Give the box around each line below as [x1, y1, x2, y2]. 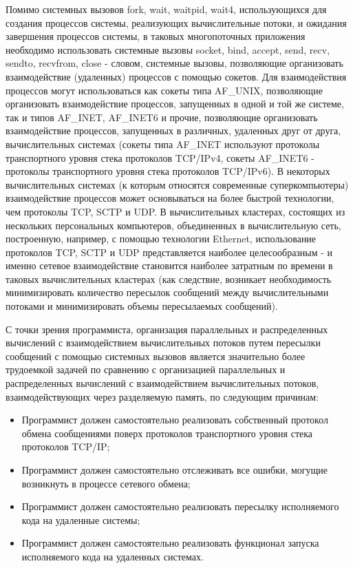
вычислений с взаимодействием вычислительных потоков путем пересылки [6, 335, 321, 350]
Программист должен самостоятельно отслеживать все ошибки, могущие [21, 463, 328, 476]
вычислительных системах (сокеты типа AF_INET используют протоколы [6, 136, 320, 151]
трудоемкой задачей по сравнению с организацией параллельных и [6, 362, 286, 377]
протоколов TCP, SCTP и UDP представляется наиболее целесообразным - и [6, 244, 333, 259]
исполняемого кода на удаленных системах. [21, 549, 204, 563]
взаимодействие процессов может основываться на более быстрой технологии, [6, 191, 334, 205]
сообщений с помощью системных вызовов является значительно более [6, 348, 306, 363]
